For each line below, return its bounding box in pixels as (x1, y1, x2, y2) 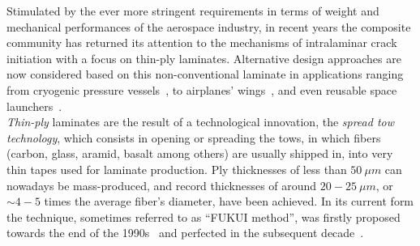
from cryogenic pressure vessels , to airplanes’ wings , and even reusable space (6, 81, 397, 98)
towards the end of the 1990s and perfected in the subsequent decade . (6, 224, 364, 241)
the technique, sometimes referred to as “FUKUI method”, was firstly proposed (6, 208, 401, 225)
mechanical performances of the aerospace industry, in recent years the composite (6, 18, 411, 35)
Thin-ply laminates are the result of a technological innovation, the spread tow (6, 113, 395, 130)
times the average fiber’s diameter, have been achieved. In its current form (44, 193, 414, 210)
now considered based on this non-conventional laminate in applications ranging (6, 66, 404, 83)
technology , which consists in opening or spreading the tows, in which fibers (6, 129, 381, 146)
